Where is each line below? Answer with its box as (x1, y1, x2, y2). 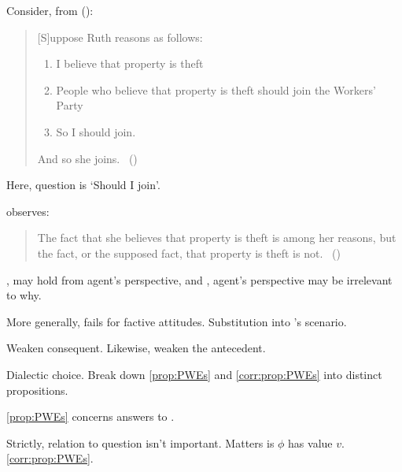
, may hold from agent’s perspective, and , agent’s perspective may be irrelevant (6, 271, 393, 288)
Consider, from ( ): (6, 2, 94, 18)
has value (288, 434, 333, 451)
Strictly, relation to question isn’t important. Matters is (6, 434, 275, 451)
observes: (6, 203, 50, 219)
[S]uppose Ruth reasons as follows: (37, 28, 203, 45)
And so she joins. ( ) (37, 150, 138, 166)
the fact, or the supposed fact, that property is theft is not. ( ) (37, 244, 341, 261)
